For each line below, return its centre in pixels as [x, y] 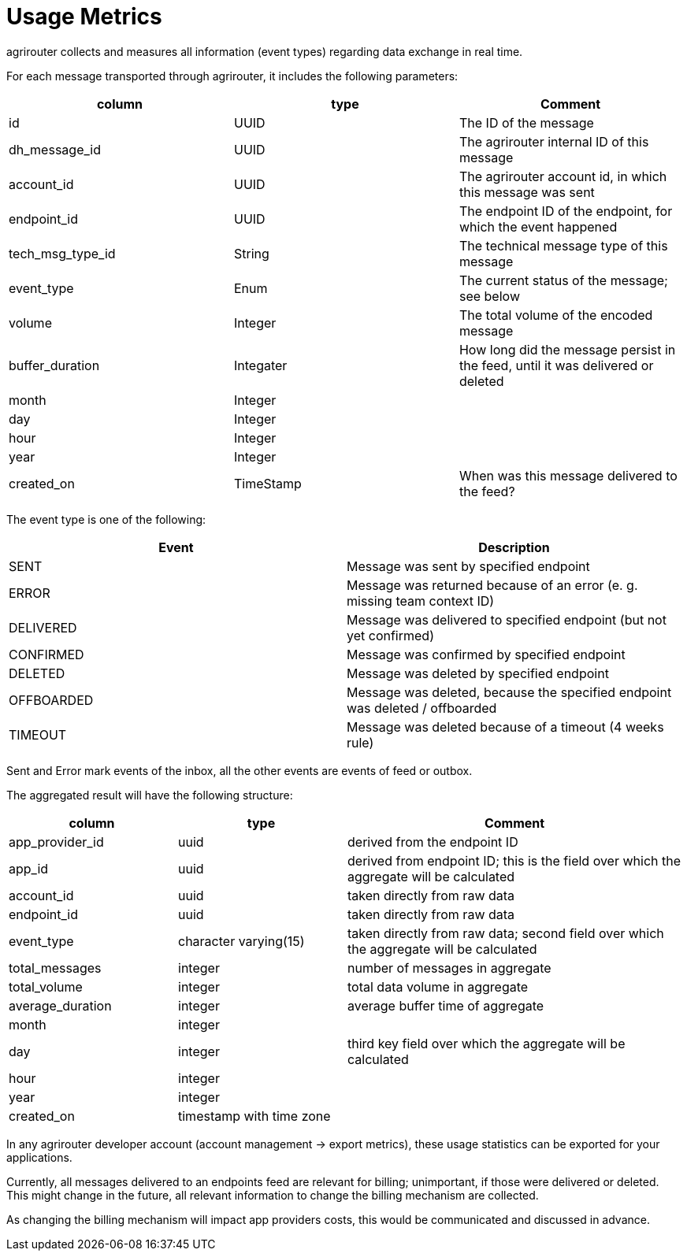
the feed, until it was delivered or [556, 365]
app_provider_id [56, 842]
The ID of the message [526, 122]
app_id [29, 868]
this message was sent [527, 192]
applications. [39, 1157]
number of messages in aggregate [449, 968]
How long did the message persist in [567, 349]
